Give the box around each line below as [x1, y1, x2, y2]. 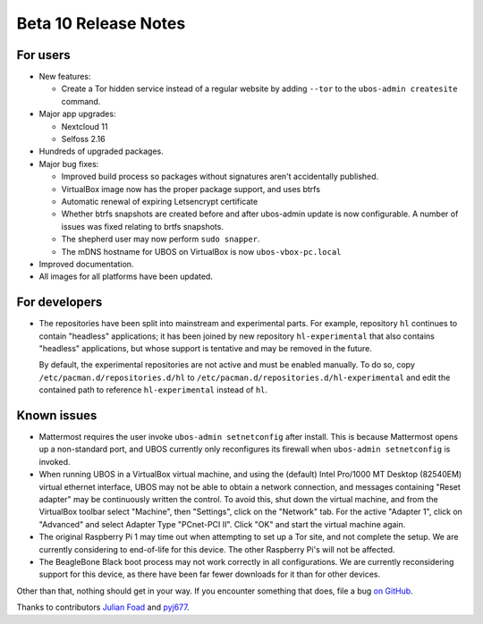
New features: [38, 72, 91, 82]
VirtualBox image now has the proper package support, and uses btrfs [61, 183, 321, 194]
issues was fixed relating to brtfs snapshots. [61, 221, 224, 232]
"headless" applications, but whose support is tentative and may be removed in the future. [38, 343, 373, 353]
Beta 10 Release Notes [16, 13, 186, 33]
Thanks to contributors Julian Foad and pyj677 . [16, 602, 190, 612]
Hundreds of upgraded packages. [38, 146, 165, 156]
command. [61, 96, 101, 106]
